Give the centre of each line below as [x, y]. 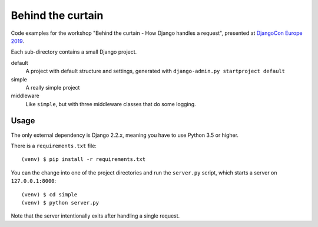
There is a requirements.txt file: [54, 146]
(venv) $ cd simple [49, 194]
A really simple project [53, 87]
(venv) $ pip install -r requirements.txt [84, 159]
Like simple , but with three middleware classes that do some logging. [111, 104]
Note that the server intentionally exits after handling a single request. [95, 216]
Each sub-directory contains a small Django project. [74, 52]
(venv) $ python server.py [60, 203]
